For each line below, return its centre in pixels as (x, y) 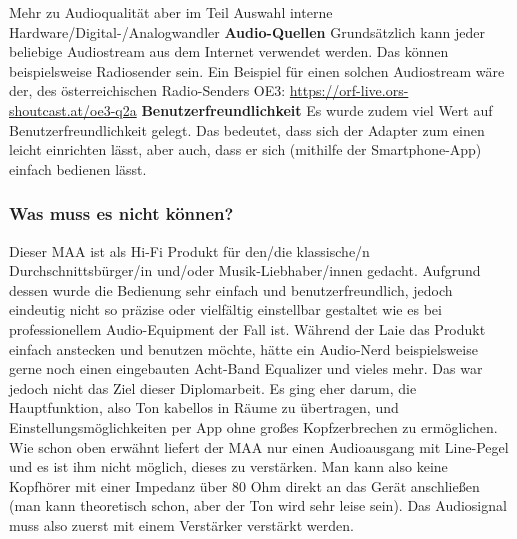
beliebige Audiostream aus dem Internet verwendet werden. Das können (229, 51)
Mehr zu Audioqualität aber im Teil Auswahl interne (171, 12)
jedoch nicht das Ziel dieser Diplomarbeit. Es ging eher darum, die (213, 387)
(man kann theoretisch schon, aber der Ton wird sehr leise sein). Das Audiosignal (258, 505)
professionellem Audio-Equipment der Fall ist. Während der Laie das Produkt (247, 328)
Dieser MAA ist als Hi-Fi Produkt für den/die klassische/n (189, 250)
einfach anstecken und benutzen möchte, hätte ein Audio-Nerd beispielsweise (243, 348)
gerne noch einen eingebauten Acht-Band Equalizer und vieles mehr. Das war (246, 368)
